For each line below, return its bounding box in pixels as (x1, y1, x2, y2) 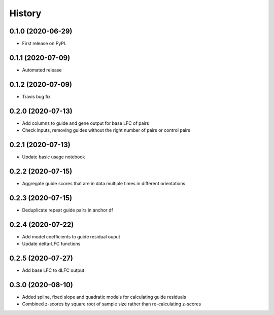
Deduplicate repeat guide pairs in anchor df (22, 207, 114, 213)
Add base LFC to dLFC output (22, 267, 85, 273)
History (9, 8, 42, 19)
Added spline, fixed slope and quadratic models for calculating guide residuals (22, 294, 186, 300)
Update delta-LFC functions (22, 241, 81, 247)
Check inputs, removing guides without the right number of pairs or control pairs (22, 127, 190, 133)
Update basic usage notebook (22, 154, 85, 160)
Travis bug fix (22, 93, 51, 99)
